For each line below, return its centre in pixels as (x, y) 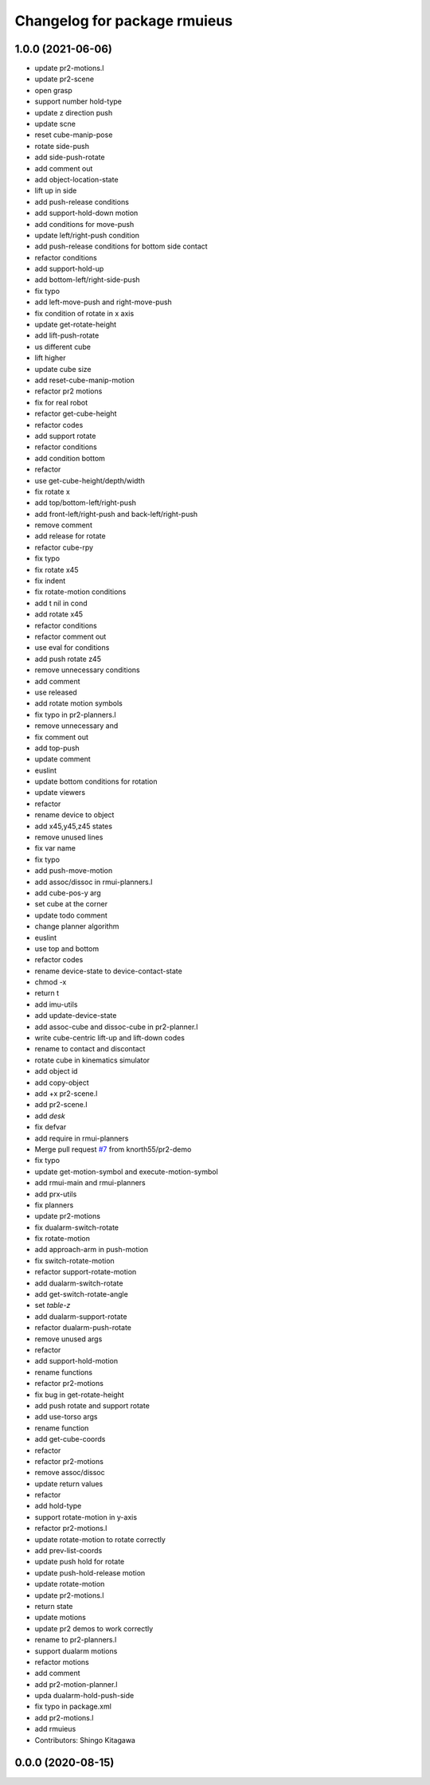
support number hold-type (78, 102)
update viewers (60, 793)
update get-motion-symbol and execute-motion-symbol (126, 1172)
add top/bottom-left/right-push (86, 503)
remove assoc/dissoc (70, 1473)
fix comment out (62, 737)
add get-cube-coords (70, 1439)
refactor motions (62, 1662)
